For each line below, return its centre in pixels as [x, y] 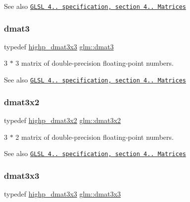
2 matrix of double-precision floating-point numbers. [95, 137]
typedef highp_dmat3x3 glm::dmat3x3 [63, 194]
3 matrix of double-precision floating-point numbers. [95, 63]
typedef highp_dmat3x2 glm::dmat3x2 [63, 120]
